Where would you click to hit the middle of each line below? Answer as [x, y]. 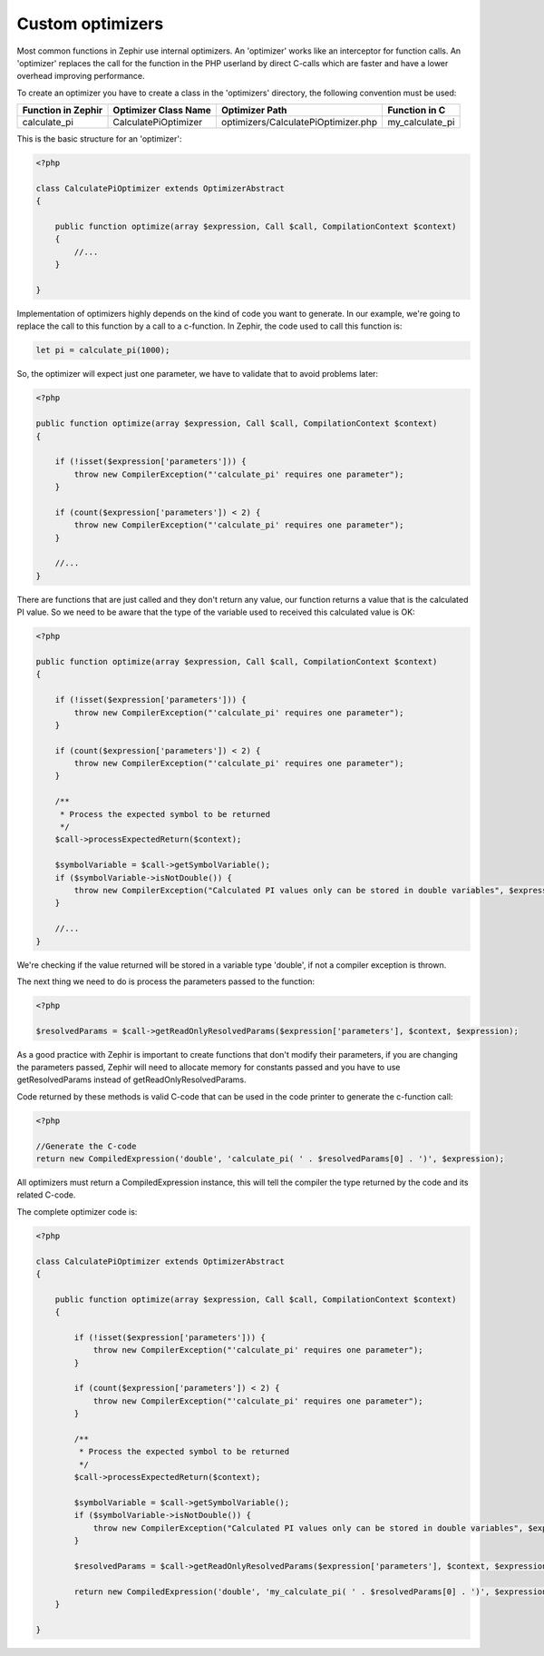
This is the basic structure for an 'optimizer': [99, 139]
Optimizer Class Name [162, 111]
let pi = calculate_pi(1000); [103, 350]
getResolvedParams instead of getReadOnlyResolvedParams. [131, 1079]
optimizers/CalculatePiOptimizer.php [299, 123]
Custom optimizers [90, 24]
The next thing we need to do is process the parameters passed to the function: [166, 981]
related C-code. [46, 1195]
